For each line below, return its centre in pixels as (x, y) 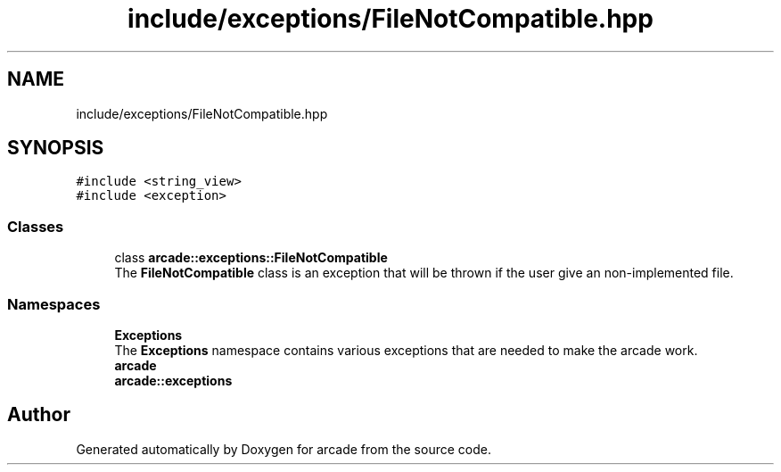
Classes (36, 226)
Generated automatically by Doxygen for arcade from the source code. (284, 449)
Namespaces (54, 304)
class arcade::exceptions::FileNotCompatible (251, 258)
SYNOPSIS (56, 148)
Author (39, 415)
